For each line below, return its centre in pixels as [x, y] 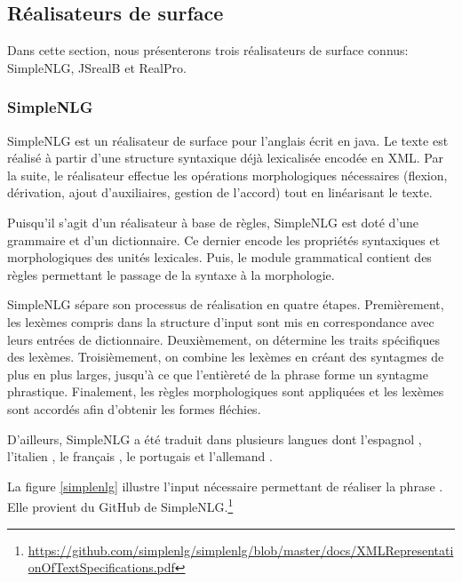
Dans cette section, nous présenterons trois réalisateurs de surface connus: [208, 50]
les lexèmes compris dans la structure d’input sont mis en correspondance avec [221, 321]
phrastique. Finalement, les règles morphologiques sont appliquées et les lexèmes [226, 391]
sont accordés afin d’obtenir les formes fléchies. [134, 408]
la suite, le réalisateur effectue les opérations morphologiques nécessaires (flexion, [227, 175]
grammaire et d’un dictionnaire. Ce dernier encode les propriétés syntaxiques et [224, 239]
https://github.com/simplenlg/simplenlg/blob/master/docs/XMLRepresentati [241, 550]
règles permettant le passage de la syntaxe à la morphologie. [171, 274]
